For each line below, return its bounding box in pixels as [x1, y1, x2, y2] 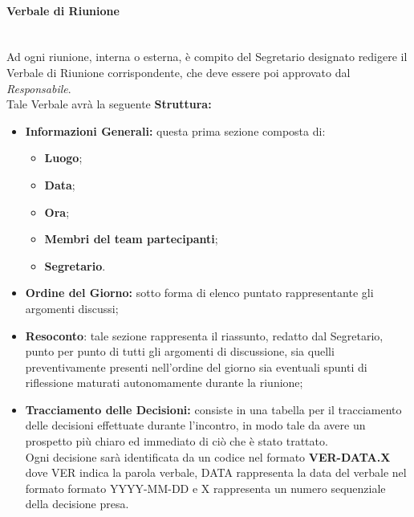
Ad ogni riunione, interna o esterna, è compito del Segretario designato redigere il [6, 48, 408, 65]
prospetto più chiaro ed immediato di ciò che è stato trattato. [25, 433, 328, 450]
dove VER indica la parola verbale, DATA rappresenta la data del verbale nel [25, 464, 407, 481]
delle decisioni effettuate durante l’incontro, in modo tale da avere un [25, 417, 366, 434]
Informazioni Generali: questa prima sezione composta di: [25, 122, 326, 139]
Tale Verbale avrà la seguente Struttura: [6, 96, 212, 112]
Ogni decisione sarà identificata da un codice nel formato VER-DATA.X [25, 448, 391, 465]
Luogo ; [44, 149, 83, 166]
